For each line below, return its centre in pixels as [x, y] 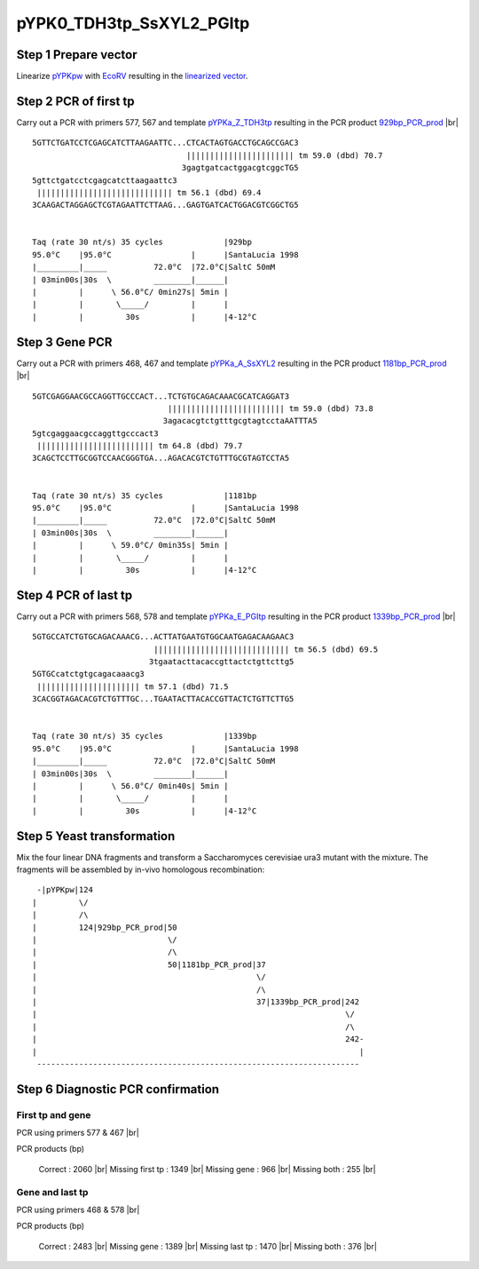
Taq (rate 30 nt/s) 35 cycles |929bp [142, 242]
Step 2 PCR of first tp [75, 101]
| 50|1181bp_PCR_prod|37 [149, 964]
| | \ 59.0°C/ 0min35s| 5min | [131, 545]
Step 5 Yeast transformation [96, 836]
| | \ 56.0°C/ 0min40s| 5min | [131, 785]
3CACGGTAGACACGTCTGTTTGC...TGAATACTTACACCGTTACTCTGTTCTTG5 [163, 699]
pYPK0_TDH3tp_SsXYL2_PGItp [133, 23]
